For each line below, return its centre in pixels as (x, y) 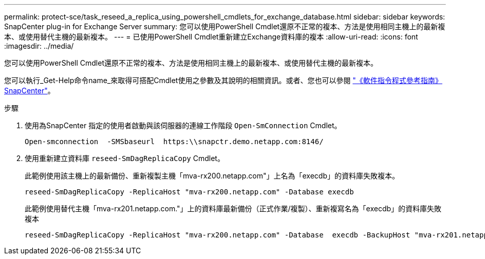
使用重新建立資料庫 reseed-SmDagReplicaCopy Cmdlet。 (125, 158)
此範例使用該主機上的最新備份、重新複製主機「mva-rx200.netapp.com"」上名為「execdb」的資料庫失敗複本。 (212, 176)
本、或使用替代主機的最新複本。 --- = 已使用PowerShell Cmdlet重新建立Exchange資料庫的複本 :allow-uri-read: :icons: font (211, 37)
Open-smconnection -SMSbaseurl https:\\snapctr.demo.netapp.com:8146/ (174, 142)
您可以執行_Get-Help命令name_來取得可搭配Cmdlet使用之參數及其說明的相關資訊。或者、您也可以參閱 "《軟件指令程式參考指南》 (223, 80)
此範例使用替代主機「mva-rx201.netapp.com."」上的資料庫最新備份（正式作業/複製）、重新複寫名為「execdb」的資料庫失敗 (233, 208)
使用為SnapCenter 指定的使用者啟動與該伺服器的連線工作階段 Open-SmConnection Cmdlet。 (183, 125)
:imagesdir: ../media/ (39, 46)
